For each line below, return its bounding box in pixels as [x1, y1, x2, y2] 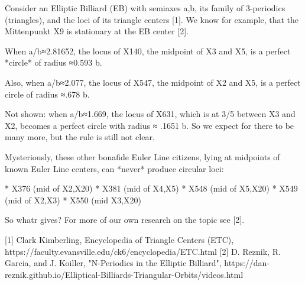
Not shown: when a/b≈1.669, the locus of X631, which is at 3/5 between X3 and [5, 108, 296, 120]
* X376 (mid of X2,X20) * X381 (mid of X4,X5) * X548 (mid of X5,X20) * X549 [5, 182, 298, 195]
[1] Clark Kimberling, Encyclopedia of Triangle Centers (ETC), [5, 233, 234, 245]
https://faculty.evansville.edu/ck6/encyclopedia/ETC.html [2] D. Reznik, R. [5, 245, 281, 257]
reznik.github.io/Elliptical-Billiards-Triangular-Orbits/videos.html [5, 268, 244, 280]
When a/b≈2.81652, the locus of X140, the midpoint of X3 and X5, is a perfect [5, 44, 291, 57]
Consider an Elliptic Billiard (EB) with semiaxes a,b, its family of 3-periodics [5, 2, 285, 14]
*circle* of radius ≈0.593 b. [5, 56, 102, 69]
